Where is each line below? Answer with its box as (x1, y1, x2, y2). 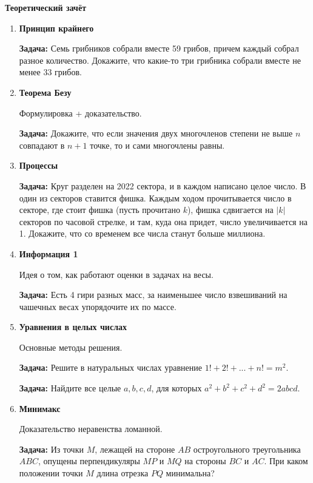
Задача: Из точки (19, 442, 84, 455)
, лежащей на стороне (95, 442, 175, 455)
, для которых (151, 382, 202, 394)
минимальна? (166, 467, 215, 479)
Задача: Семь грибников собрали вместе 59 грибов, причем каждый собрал (19, 42, 299, 55)
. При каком (264, 454, 308, 467)
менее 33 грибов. (19, 66, 82, 78)
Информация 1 (19, 247, 78, 260)
